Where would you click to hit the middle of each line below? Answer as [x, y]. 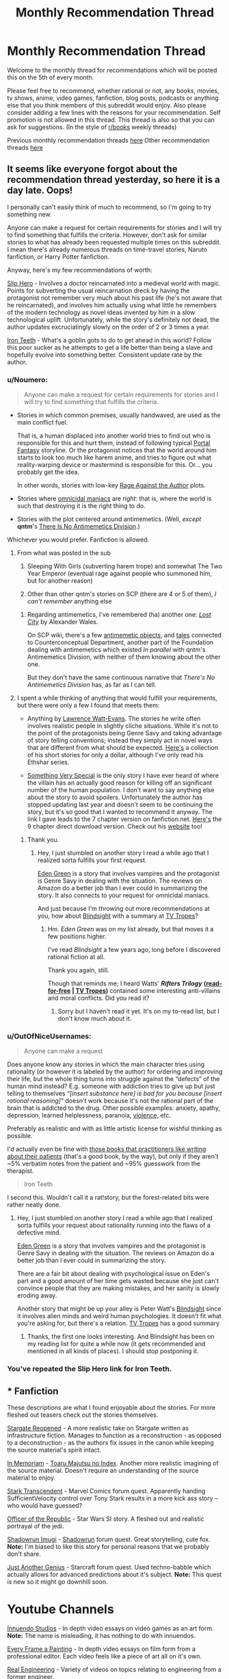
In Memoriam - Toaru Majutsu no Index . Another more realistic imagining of [113, 1463]
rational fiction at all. [76, 957]
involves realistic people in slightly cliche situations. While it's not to [123, 726]
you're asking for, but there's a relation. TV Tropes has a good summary [118, 1324]
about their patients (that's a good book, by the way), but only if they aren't [113, 1157]
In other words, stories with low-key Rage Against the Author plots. [111, 485]
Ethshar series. [48, 762]
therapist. [21, 1171]
